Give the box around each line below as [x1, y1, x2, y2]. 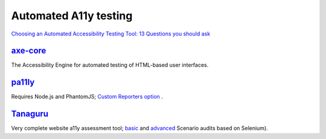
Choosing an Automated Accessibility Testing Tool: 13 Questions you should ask [11, 30, 211, 37]
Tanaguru [11, 109, 48, 119]
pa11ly [11, 77, 35, 87]
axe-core [11, 46, 46, 56]
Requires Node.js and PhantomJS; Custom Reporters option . [11, 93, 163, 100]
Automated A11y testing [11, 9, 133, 22]
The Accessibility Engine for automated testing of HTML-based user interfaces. [11, 61, 209, 69]
